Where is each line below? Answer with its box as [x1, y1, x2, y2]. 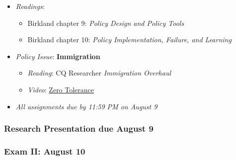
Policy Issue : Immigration [15, 51, 100, 61]
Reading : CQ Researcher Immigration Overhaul [27, 68, 171, 78]
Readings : [15, 1, 45, 11]
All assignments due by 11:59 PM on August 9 [15, 101, 157, 111]
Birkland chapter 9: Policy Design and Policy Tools [27, 17, 184, 28]
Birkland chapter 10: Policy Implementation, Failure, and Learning [27, 34, 232, 45]
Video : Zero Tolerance [27, 84, 94, 94]
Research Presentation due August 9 [4, 122, 154, 135]
